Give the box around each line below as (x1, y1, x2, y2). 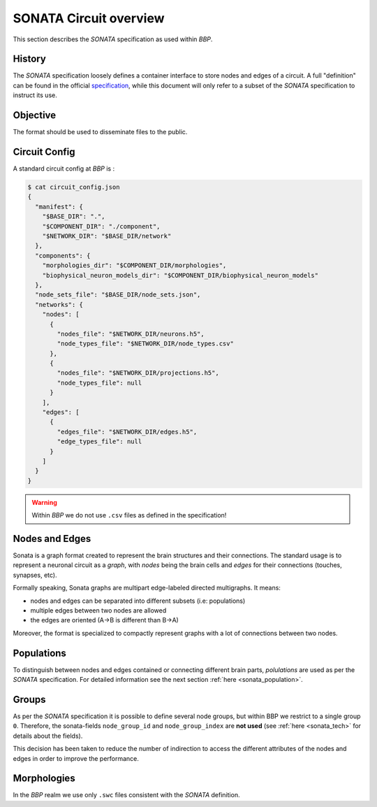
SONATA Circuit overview (13, 10, 165, 26)
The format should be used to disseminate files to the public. (13, 128, 188, 136)
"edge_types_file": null (57, 438, 142, 445)
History (13, 53, 47, 65)
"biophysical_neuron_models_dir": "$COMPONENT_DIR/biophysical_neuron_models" (42, 271, 319, 279)
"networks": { (35, 301, 84, 308)
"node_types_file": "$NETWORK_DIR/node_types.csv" (57, 340, 234, 348)
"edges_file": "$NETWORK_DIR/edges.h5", (57, 427, 198, 436)
